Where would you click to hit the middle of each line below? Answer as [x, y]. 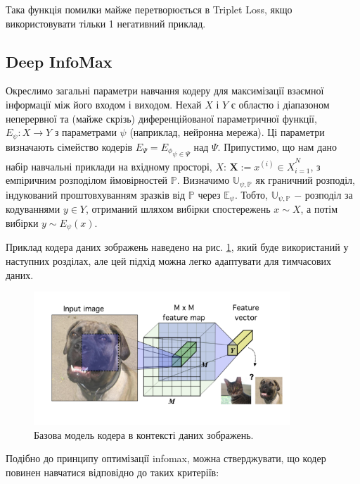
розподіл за [329, 194]
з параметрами [85, 132]
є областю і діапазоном [280, 104]
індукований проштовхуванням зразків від [96, 194]
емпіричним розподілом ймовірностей [87, 180]
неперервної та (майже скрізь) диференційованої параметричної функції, [161, 118]
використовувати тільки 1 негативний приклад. [106, 23]
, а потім [319, 209]
